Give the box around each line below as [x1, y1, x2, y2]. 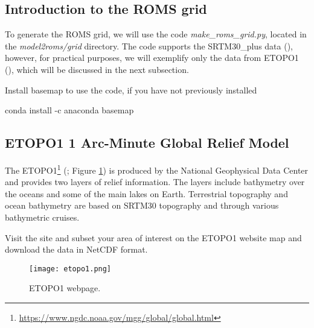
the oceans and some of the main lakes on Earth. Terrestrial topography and [5, 187, 288, 200]
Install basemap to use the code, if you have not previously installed [5, 83, 257, 96]
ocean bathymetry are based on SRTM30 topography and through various [5, 199, 279, 212]
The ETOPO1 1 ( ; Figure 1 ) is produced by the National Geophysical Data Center [5, 162, 309, 176]
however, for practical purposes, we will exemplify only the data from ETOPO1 [5, 51, 299, 64]
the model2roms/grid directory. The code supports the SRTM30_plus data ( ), [5, 39, 293, 52]
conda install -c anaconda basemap [5, 104, 134, 116]
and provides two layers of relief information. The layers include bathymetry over [5, 175, 305, 188]
